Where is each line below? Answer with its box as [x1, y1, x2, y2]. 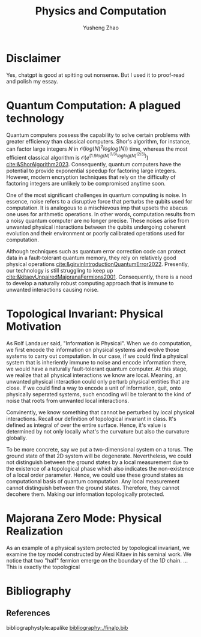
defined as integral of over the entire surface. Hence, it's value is [6, 421, 167, 429]
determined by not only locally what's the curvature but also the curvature [6, 427, 190, 435]
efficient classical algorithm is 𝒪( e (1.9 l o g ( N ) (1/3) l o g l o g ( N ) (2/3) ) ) [6, 152, 149, 161]
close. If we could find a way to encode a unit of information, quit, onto [6, 384, 181, 391]
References [6, 608, 50, 618]
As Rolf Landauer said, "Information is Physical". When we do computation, [6, 339, 192, 346]
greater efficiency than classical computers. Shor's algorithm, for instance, [6, 137, 191, 145]
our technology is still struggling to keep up [6, 267, 113, 274]
